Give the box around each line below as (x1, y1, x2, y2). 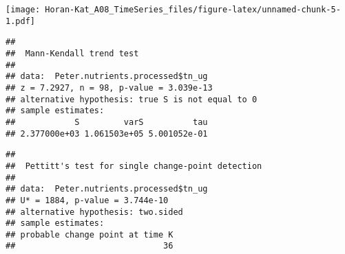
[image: (6, 5, 41, 14)
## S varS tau (6, 117, 208, 127)
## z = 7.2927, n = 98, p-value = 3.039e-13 (6, 82, 213, 93)
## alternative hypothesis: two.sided (6, 207, 183, 217)
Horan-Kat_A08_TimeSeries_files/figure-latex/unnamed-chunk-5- (45, 5, 341, 14)
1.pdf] (6, 16, 35, 26)
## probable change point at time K (6, 229, 174, 240)
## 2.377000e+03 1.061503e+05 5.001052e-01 (6, 128, 208, 139)
